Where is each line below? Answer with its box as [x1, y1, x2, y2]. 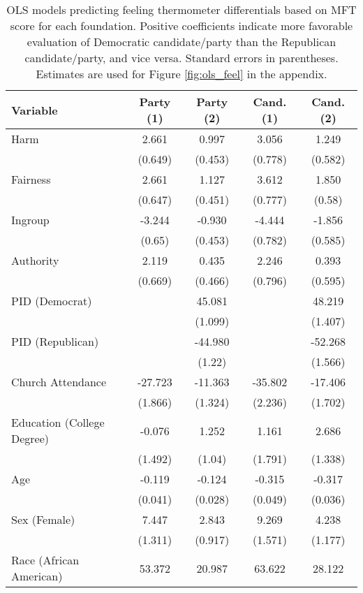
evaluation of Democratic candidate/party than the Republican [27, 34, 336, 50]
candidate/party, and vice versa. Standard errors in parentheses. [24, 50, 339, 66]
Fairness [11, 171, 51, 187]
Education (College [11, 414, 105, 430]
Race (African [11, 552, 80, 568]
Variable [11, 101, 58, 118]
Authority [11, 252, 59, 268]
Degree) [11, 430, 50, 446]
